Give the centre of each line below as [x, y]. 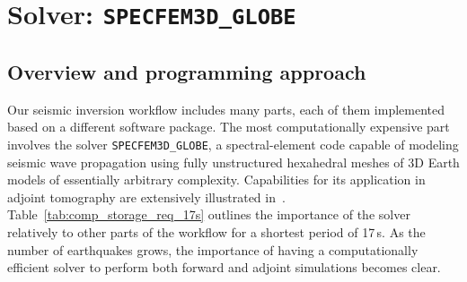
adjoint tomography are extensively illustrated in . [146, 197]
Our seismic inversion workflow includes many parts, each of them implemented [226, 109]
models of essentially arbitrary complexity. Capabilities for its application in [216, 179]
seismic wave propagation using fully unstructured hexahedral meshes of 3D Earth [233, 162]
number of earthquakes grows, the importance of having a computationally [213, 249]
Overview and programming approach [187, 71]
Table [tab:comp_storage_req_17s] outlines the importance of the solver [209, 214]
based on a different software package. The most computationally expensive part [229, 127]
